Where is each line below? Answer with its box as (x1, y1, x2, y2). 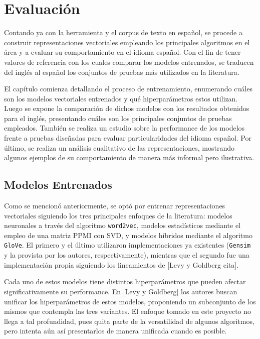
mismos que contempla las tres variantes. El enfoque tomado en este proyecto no (4, 306, 251, 316)
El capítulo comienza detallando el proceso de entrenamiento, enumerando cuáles (4, 83, 252, 94)
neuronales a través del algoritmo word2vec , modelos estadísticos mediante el (4, 220, 240, 231)
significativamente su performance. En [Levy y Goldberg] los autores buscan (4, 286, 237, 296)
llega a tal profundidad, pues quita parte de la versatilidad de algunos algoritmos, (4, 315, 254, 326)
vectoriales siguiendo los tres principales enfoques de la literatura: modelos (4, 210, 232, 220)
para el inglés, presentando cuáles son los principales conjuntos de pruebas (4, 112, 232, 123)
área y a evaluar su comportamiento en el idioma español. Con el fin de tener (4, 47, 241, 57)
